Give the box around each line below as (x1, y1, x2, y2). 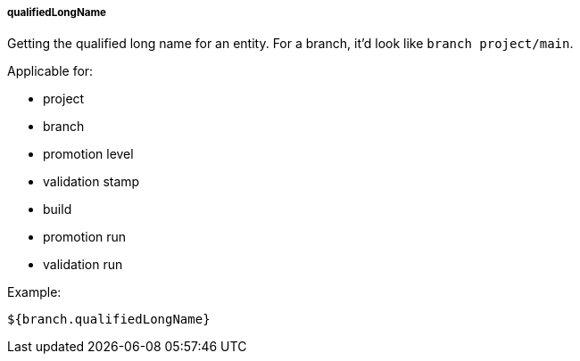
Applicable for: (7, 63, 94, 79)
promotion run (43, 229, 127, 245)
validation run (43, 257, 123, 273)
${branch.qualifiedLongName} (7, 312, 211, 327)
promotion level (43, 146, 134, 162)
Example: (7, 284, 62, 300)
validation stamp (43, 174, 140, 190)
